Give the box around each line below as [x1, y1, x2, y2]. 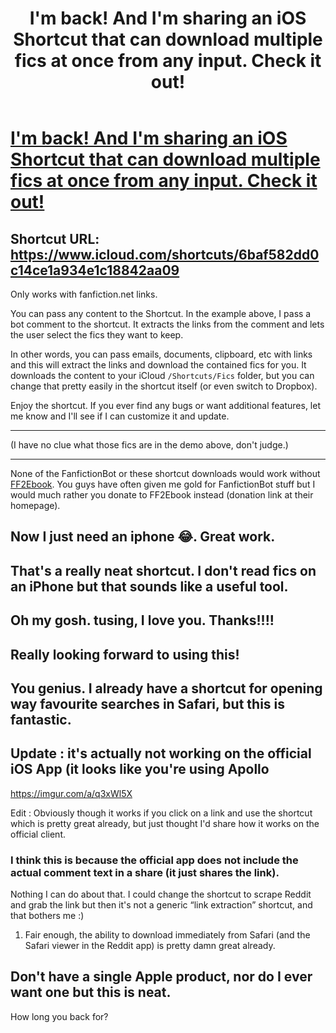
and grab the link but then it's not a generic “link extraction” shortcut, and [10, 899, 313, 911]
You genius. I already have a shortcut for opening [10, 680, 323, 697]
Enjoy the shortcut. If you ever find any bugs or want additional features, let [10, 400, 321, 411]
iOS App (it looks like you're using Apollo [10, 761, 270, 778]
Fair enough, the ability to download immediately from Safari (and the [24, 929, 311, 941]
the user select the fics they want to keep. [10, 329, 184, 341]
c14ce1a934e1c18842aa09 [10, 262, 180, 279]
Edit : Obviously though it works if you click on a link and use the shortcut [10, 807, 313, 819]
